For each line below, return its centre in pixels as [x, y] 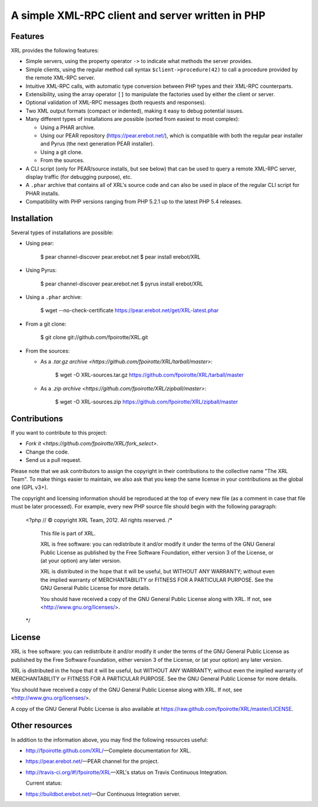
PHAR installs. [43, 193]
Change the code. [47, 452]
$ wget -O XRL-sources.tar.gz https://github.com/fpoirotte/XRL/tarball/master [150, 375]
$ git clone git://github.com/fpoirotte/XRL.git [94, 337]
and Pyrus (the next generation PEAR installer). [97, 144]
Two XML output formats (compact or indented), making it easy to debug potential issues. [135, 111]
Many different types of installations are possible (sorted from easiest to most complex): [132, 119]
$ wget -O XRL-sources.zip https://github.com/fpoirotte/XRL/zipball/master [147, 402]
